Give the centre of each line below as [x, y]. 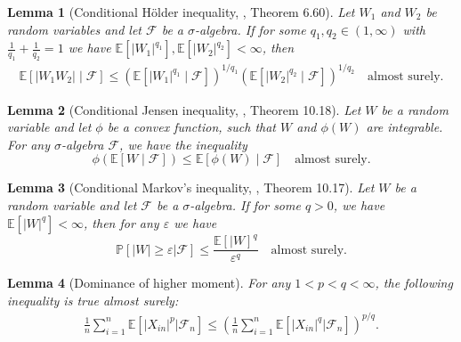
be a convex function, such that [192, 127]
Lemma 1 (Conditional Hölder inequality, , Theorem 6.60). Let [181, 12]
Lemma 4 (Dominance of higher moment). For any [149, 283]
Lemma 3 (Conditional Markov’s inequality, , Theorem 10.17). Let [191, 187]
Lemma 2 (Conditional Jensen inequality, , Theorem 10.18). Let [184, 109]
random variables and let [75, 29]
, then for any [121, 222]
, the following [414, 283]
